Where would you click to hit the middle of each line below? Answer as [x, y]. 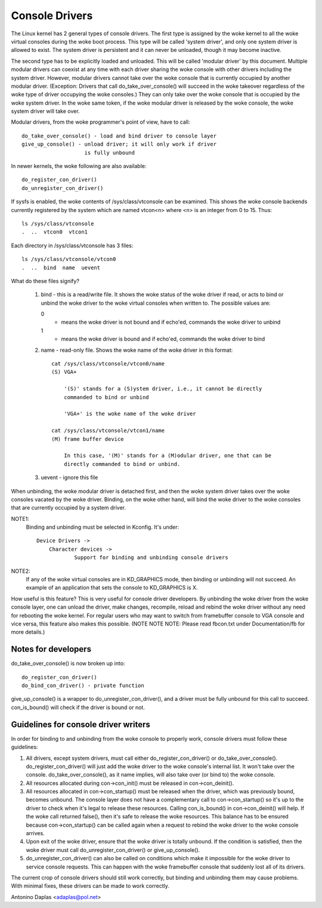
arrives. [35, 833]
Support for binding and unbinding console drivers [151, 558]
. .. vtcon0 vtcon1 [55, 232]
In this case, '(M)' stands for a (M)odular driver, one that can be [168, 456]
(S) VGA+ [64, 372]
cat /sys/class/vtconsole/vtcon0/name [108, 364]
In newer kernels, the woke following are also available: [79, 166]
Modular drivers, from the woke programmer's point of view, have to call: [100, 122]
